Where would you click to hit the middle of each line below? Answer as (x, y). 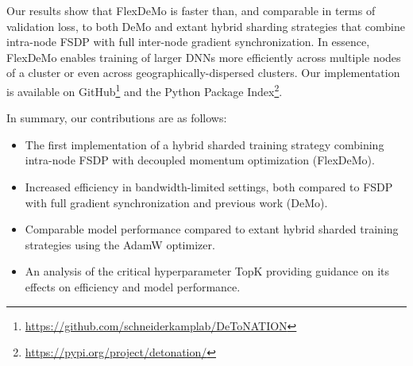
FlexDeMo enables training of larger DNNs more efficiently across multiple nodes (204, 57)
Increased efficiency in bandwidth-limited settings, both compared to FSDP (209, 187)
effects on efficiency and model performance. (133, 286)
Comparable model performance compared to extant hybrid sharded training (212, 229)
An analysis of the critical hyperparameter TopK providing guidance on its (207, 271)
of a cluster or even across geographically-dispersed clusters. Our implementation (203, 73)
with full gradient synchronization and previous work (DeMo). (176, 202)
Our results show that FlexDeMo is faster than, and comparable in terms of (191, 10)
